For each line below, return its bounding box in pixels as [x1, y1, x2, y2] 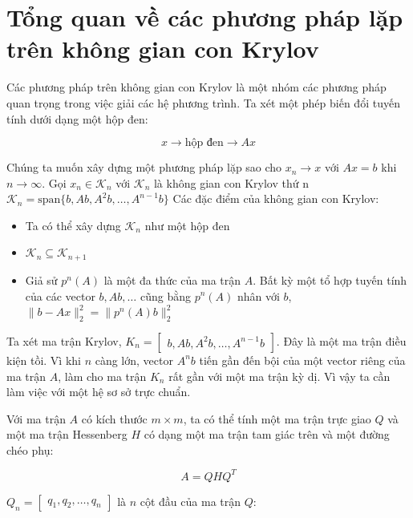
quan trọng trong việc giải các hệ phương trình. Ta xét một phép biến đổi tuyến [6, 94, 400, 111]
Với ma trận [6, 410, 66, 427]
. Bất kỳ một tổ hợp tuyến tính [253, 271, 407, 288]
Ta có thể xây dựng [25, 217, 121, 233]
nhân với [237, 287, 280, 304]
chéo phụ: [6, 441, 54, 458]
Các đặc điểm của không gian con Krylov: [172, 190, 379, 207]
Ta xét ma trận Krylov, [6, 332, 122, 349]
